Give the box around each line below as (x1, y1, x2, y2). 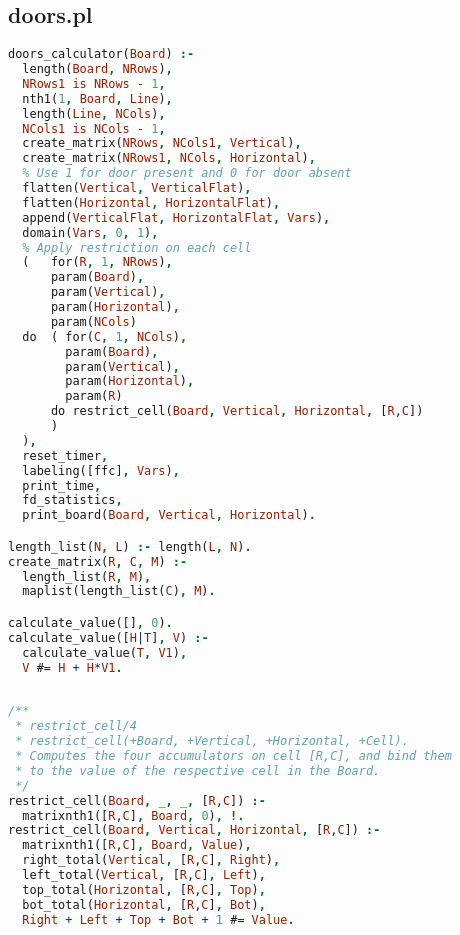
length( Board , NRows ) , (22, 62, 173, 77)
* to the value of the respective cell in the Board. (15, 763, 381, 778)
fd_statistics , (22, 493, 123, 508)
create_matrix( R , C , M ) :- (8, 554, 188, 569)
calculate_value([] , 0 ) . (8, 616, 173, 631)
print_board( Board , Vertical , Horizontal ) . (22, 508, 316, 523)
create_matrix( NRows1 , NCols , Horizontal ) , (22, 151, 316, 166)
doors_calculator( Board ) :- (8, 47, 195, 62)
